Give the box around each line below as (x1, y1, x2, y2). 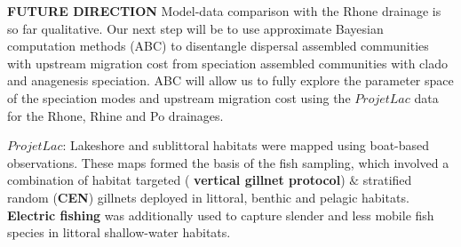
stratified (362, 171, 412, 189)
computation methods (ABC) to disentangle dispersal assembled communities (7, 36, 429, 55)
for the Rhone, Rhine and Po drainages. (7, 106, 224, 124)
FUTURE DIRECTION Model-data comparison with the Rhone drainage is (7, 2, 441, 20)
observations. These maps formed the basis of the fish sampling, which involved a (7, 153, 449, 171)
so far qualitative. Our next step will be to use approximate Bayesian (7, 19, 384, 37)
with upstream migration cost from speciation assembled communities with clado (7, 53, 448, 72)
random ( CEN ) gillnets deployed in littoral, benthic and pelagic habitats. (7, 187, 409, 206)
